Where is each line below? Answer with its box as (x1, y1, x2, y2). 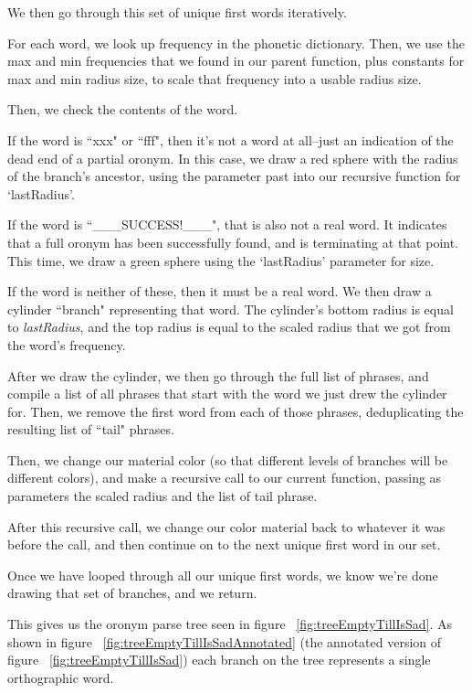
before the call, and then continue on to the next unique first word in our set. (7, 535, 441, 554)
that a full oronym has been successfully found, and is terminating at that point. (7, 232, 459, 251)
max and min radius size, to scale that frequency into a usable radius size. (7, 69, 422, 88)
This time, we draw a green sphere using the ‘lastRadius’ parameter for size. (7, 251, 435, 270)
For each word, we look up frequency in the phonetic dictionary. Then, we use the (7, 33, 465, 52)
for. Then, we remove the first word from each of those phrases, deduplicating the (7, 401, 464, 421)
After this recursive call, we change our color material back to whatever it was (7, 517, 446, 536)
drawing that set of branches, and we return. (7, 583, 257, 602)
